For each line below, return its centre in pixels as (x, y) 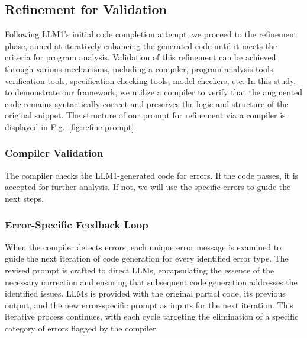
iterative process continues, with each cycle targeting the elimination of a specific (152, 316)
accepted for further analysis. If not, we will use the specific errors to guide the (148, 187)
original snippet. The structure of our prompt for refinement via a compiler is (145, 115)
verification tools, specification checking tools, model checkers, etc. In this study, (151, 80)
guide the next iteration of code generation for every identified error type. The (147, 258)
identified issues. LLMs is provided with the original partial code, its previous (145, 293)
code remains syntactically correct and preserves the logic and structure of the (147, 103)
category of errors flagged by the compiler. (82, 328)
